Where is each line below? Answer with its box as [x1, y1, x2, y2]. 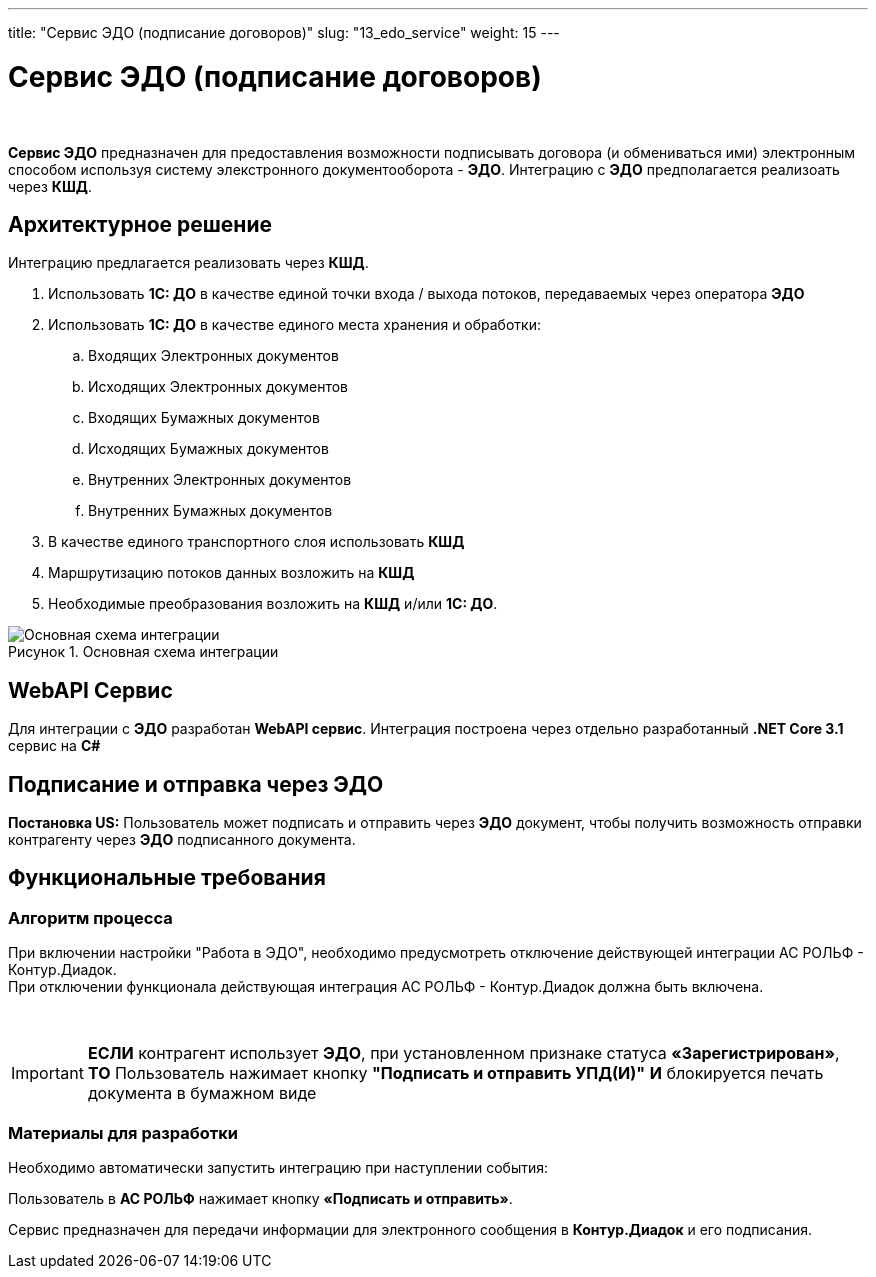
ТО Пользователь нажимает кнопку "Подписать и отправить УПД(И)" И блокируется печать [87, 1063, 824, 1084]
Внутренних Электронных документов [88, 471, 352, 489]
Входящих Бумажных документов [88, 409, 320, 427]
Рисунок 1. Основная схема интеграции [8, 643, 279, 661]
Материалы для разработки [8, 1122, 239, 1143]
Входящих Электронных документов [88, 347, 339, 365]
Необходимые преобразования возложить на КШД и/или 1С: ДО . [48, 595, 498, 613]
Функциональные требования [8, 865, 326, 891]
